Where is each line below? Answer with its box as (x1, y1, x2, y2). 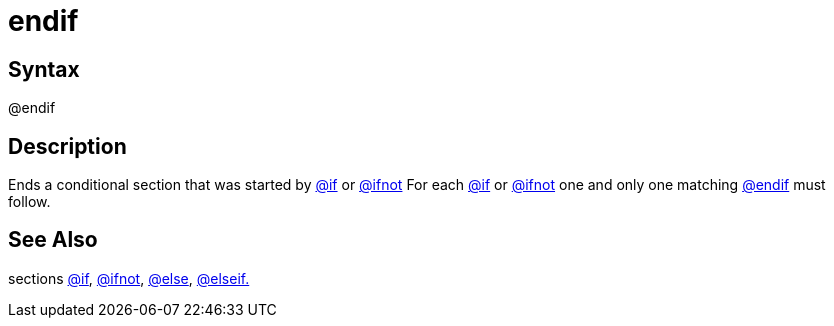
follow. (8, 193, 51, 211)
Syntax (8, 56, 80, 82)
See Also (8, 227, 98, 253)
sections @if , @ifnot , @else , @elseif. (8, 269, 250, 287)
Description (8, 133, 127, 159)
